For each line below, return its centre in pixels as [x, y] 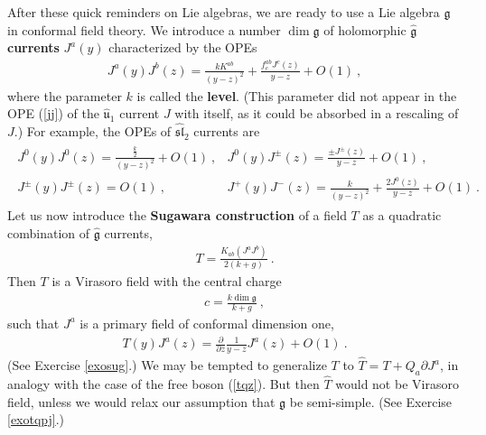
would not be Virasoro [397, 384]
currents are [227, 131]
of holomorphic [365, 29]
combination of [49, 232]
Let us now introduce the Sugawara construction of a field [177, 215]
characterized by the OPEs [183, 47]
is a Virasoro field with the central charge [167, 281]
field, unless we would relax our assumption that [141, 401]
